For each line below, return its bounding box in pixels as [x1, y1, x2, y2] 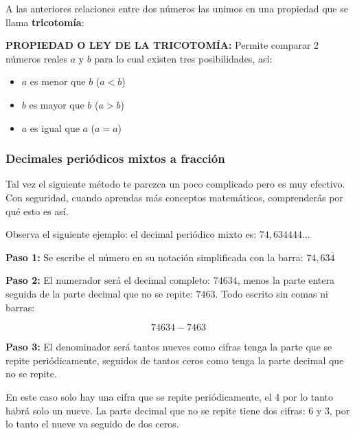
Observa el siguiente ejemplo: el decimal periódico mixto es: [5, 227, 257, 241]
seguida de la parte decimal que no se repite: [5, 286, 193, 300]
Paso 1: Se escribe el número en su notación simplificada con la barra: [5, 249, 304, 264]
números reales [5, 51, 68, 65]
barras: [5, 300, 35, 314]
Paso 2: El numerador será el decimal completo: [5, 273, 210, 287]
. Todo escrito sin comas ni [215, 286, 328, 300]
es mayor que [29, 97, 84, 111]
